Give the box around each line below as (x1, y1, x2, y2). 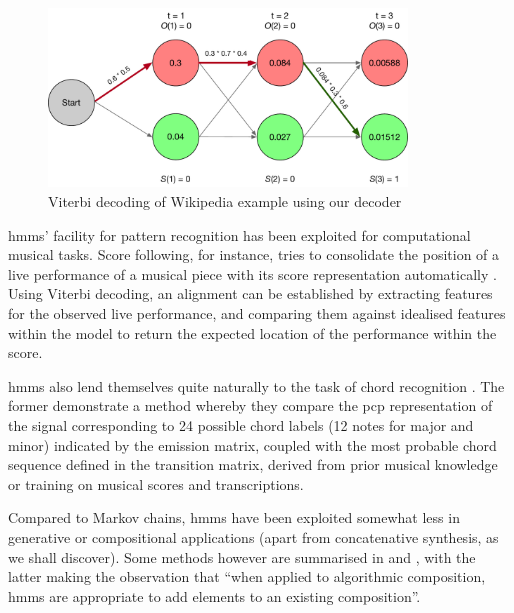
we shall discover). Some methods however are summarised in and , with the (8, 546, 476, 567)
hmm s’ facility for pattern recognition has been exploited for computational (8, 224, 471, 245)
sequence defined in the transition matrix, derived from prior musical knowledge (8, 454, 498, 475)
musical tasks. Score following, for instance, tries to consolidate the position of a (8, 244, 500, 265)
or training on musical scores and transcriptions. (8, 473, 304, 494)
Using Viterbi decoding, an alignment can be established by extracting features (8, 283, 493, 304)
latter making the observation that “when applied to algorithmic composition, (8, 566, 486, 587)
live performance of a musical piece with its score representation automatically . (8, 263, 497, 284)
